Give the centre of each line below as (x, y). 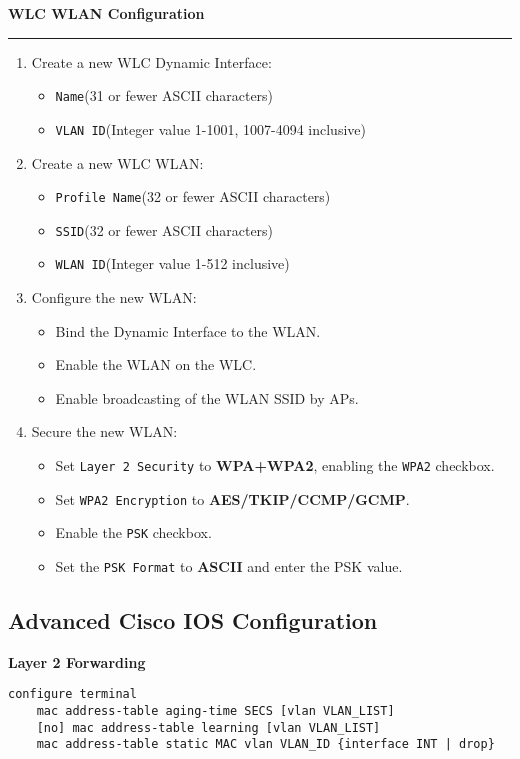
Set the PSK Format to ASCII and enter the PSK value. (229, 566)
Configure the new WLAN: (114, 297)
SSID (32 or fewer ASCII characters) (164, 229)
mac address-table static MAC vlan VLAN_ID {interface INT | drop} (265, 744)
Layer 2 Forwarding (77, 661)
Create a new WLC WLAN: (117, 162)
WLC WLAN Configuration (106, 13)
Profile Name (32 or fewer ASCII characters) (193, 196)
